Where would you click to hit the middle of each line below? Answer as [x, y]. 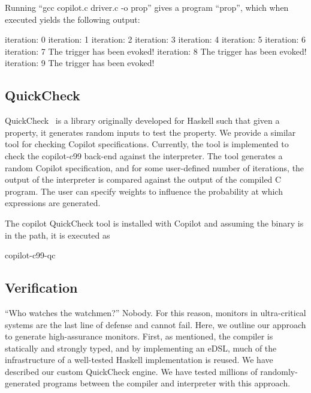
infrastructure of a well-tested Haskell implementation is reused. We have [139, 360]
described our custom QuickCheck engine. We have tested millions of [131, 371]
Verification [41, 288]
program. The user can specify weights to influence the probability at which [144, 191]
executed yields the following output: [73, 19]
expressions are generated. [53, 203]
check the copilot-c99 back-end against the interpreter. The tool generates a [144, 155]
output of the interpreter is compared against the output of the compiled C [143, 179]
